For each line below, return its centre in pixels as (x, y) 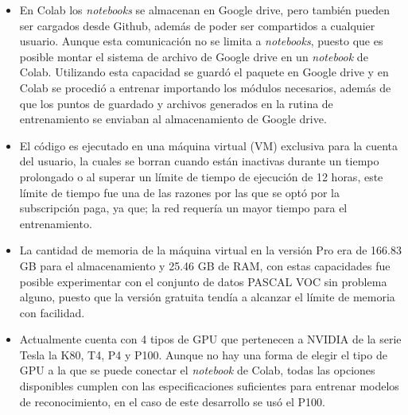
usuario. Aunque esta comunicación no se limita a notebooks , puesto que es (201, 41)
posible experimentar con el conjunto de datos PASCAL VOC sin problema (203, 281)
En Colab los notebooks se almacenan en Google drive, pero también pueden (205, 10)
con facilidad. (52, 312)
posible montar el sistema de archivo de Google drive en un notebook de (194, 56)
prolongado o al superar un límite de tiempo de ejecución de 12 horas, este (201, 176)
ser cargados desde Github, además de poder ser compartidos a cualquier (197, 25)
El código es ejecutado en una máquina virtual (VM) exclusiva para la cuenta (209, 145)
